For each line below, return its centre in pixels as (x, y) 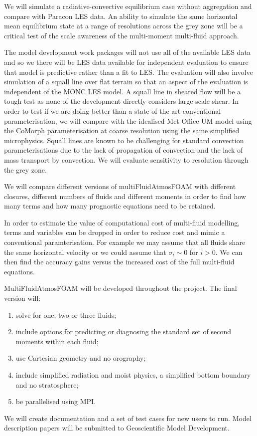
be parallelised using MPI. (56, 401)
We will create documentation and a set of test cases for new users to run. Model (128, 418)
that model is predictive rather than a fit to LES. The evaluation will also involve (128, 72)
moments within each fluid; (57, 341)
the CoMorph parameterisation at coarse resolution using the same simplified (122, 130)
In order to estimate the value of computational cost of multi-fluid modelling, (122, 222)
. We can (229, 252)
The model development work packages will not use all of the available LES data (127, 52)
